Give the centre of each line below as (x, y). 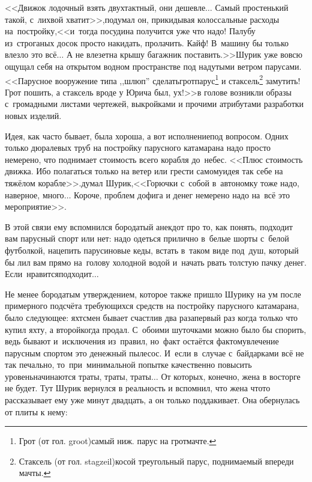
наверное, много (34, 194)
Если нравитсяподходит (49, 274)
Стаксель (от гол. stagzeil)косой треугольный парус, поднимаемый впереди (156, 461)
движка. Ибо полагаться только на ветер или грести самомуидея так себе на (144, 171)
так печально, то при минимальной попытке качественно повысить (128, 365)
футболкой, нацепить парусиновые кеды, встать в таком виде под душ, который (152, 250)
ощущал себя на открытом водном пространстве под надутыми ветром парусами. (153, 66)
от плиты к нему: (36, 411)
